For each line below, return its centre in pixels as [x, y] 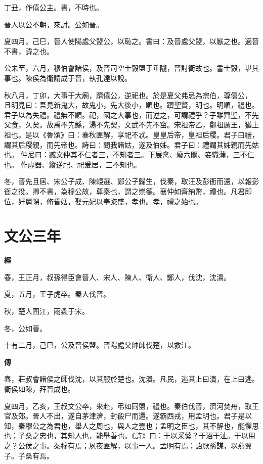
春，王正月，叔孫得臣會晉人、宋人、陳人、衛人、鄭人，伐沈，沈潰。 [117, 277]
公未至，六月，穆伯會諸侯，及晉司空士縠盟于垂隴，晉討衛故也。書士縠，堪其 [131, 68]
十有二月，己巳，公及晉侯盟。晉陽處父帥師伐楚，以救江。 [100, 345]
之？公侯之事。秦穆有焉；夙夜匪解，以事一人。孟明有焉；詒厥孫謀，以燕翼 [128, 445]
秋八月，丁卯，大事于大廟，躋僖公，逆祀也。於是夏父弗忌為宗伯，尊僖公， [128, 95]
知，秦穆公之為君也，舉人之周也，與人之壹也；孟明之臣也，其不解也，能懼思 [131, 425]
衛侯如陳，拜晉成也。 [39, 388]
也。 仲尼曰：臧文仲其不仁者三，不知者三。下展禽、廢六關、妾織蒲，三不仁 [129, 154]
